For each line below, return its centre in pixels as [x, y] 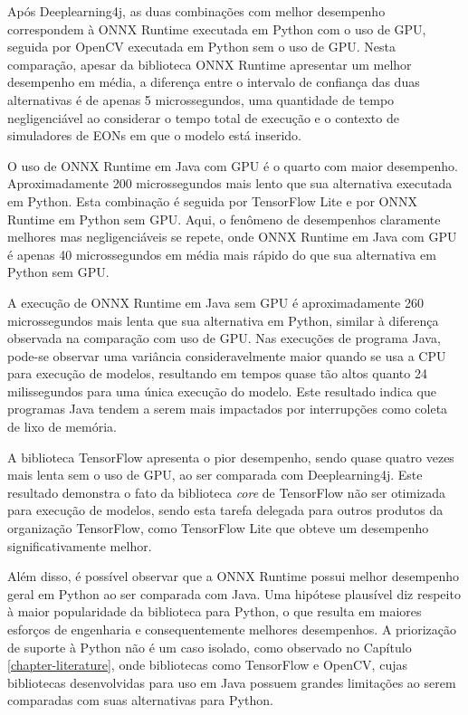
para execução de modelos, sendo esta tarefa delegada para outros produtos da [225, 510]
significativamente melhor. [80, 545]
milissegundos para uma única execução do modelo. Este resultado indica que [222, 391]
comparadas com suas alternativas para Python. [140, 700]
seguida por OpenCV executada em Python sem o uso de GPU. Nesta [201, 47]
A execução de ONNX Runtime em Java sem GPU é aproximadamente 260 [215, 302]
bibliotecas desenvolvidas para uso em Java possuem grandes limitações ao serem [232, 682]
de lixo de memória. [62, 427]
